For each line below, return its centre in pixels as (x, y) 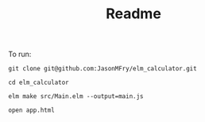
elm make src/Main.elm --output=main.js (76, 97)
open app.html (32, 111)
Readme (133, 14)
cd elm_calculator (39, 83)
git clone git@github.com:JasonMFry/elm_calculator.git (102, 69)
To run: (20, 54)
